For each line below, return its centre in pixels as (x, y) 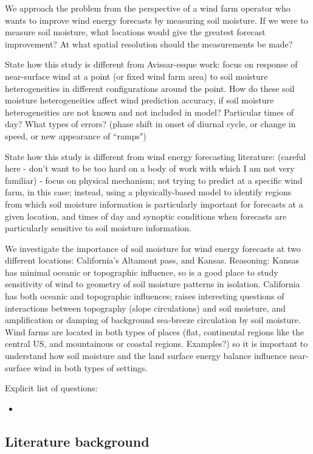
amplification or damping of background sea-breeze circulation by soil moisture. (153, 320)
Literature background (77, 441)
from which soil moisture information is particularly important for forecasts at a (154, 204)
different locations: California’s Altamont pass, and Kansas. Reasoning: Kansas (152, 260)
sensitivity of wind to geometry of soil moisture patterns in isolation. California (153, 284)
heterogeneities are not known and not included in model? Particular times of (149, 112)
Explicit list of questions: (51, 388)
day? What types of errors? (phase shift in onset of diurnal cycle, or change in (150, 124)
